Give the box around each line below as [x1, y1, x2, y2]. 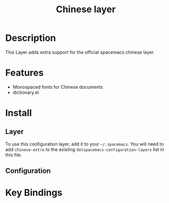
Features [5, 67, 44, 79]
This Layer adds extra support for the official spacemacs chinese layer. [5, 49, 155, 55]
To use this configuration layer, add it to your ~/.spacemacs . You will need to [5, 141, 164, 147]
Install [5, 107, 32, 119]
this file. [5, 151, 22, 158]
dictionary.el [12, 89, 39, 95]
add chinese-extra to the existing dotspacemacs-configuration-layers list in [5, 146, 164, 153]
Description [5, 32, 56, 44]
